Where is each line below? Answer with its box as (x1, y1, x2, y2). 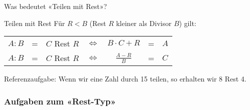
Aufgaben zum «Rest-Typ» (4, 94, 116, 107)
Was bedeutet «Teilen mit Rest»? (4, 1, 107, 11)
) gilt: (179, 17, 196, 28)
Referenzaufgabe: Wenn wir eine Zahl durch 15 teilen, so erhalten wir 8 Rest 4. (4, 73, 246, 84)
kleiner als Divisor (116, 17, 172, 28)
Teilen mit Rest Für (4, 17, 65, 28)
